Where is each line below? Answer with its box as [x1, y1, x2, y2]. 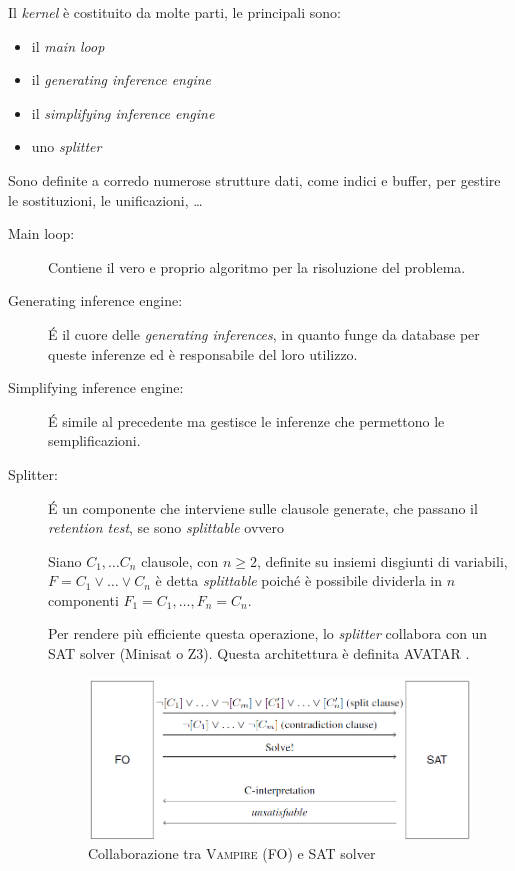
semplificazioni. [48, 430, 141, 451]
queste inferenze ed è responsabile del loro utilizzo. [48, 343, 358, 364]
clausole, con [141, 550, 219, 571]
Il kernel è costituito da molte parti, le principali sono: [8, 2, 341, 22]
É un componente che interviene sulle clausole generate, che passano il [48, 497, 478, 518]
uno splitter [31, 136, 102, 157]
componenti [48, 589, 119, 610]
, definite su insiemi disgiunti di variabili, [256, 550, 508, 571]
